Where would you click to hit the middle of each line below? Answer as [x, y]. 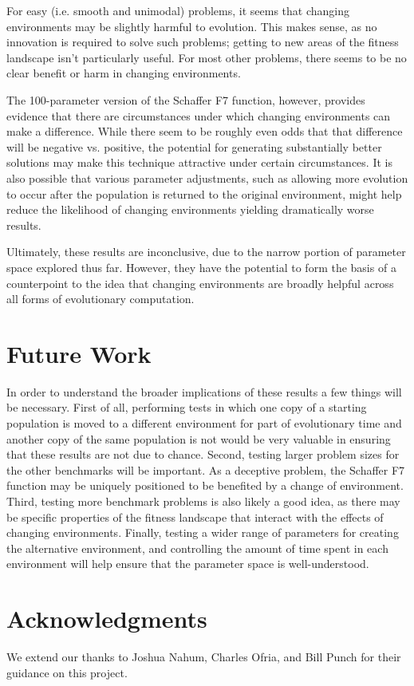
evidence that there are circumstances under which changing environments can [199, 115]
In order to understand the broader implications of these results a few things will [204, 391]
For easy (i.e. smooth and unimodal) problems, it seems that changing [178, 10]
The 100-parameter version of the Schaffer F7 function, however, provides [186, 99]
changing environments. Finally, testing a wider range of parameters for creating [203, 532]
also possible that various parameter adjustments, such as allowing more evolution [207, 177]
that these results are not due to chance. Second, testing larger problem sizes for [203, 454]
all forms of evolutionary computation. [101, 299]
